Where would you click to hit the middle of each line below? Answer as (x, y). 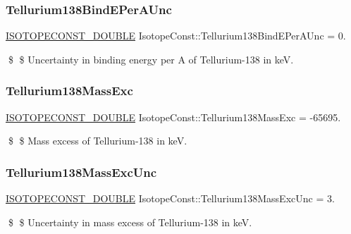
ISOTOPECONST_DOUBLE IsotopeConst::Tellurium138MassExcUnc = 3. (170, 198)
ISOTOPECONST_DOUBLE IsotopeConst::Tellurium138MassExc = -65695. (173, 117)
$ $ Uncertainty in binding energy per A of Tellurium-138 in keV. (151, 59)
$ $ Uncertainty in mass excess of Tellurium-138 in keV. (130, 222)
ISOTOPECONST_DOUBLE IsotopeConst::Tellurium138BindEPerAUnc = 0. (176, 36)
